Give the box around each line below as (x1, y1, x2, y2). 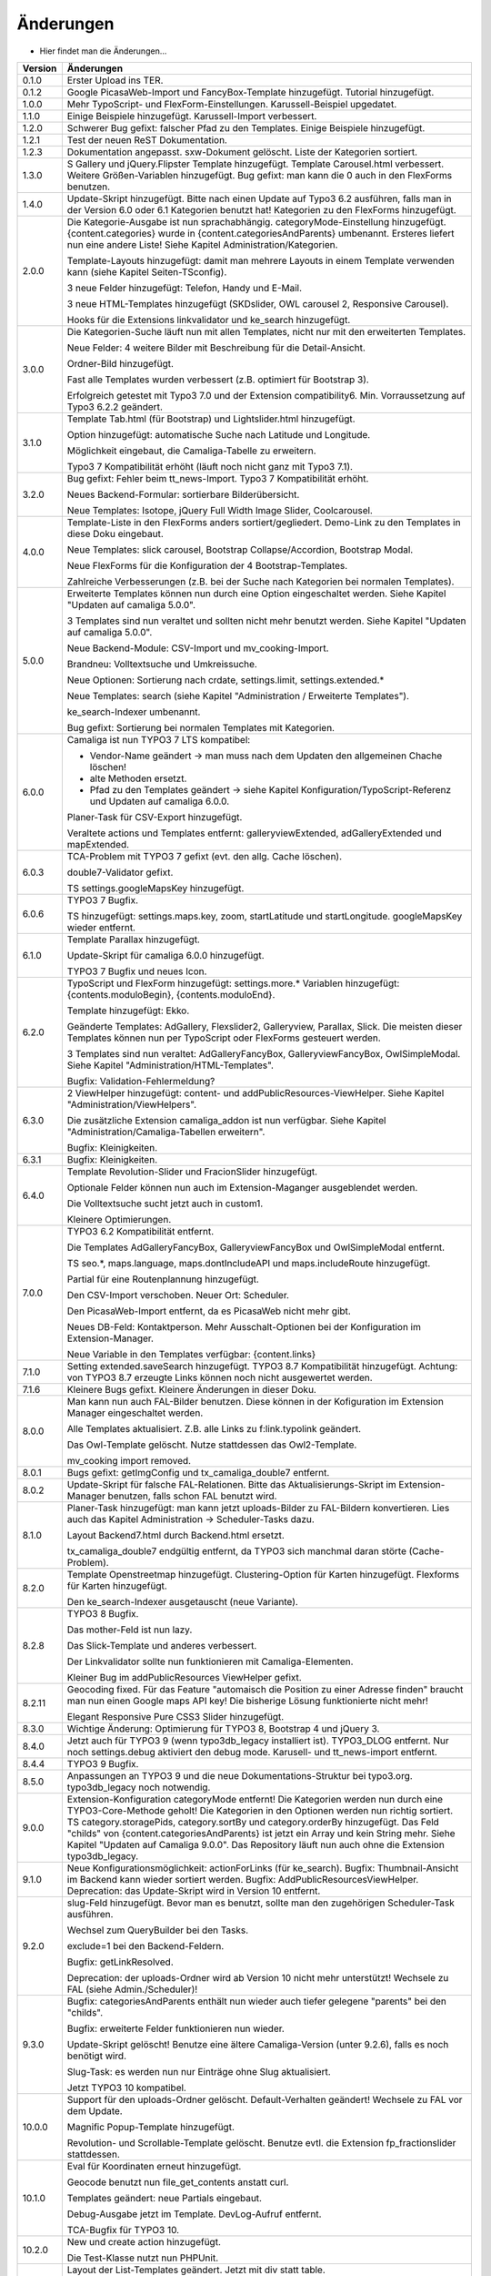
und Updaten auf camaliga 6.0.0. (89, 795, 230, 808)
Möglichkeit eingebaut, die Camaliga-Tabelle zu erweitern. (66, 444, 317, 457)
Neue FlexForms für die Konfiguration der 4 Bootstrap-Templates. (66, 559, 348, 572)
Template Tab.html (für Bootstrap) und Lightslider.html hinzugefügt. (66, 412, 356, 425)
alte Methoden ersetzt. (89, 772, 187, 785)
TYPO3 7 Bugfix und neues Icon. (66, 965, 207, 978)
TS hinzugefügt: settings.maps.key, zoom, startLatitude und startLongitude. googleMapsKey (66, 909, 463, 922)
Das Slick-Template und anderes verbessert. (66, 1639, 257, 1651)
